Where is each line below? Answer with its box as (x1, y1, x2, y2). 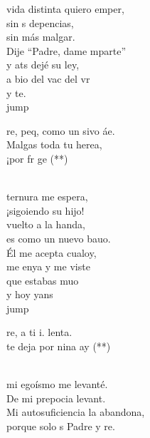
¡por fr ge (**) (6, 151, 68, 165)
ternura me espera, (6, 189, 88, 204)
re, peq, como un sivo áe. (6, 123, 115, 138)
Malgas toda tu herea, (6, 137, 102, 152)
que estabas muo (6, 273, 79, 287)
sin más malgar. (6, 29, 75, 44)
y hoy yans (6, 287, 53, 302)
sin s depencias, (6, 15, 74, 30)
